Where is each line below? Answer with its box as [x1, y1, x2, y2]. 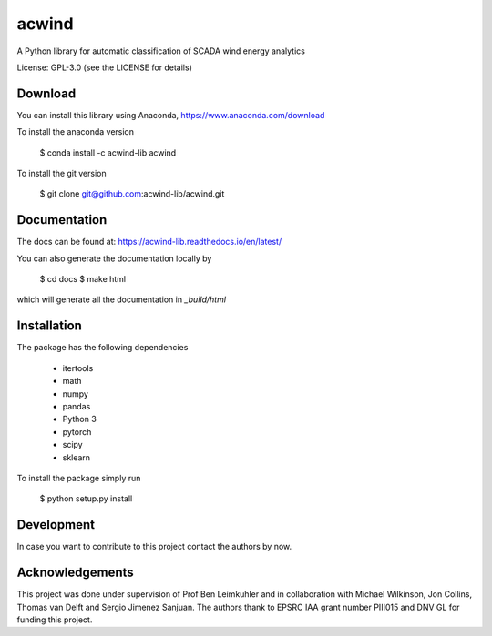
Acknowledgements [16, 565, 134, 580]
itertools [62, 362, 94, 373]
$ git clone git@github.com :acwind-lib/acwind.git [39, 188, 225, 199]
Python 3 [62, 414, 97, 425]
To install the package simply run [16, 472, 141, 483]
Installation [16, 318, 82, 334]
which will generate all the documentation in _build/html [16, 294, 227, 305]
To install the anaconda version [16, 126, 135, 137]
